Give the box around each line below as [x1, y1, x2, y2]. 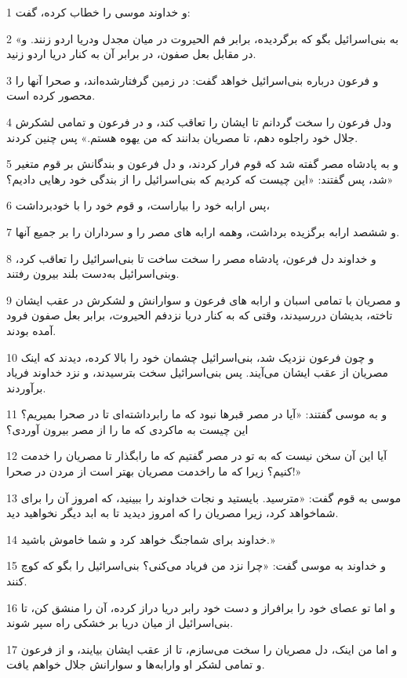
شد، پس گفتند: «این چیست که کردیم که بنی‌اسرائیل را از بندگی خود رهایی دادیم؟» [6, 170, 394, 187]
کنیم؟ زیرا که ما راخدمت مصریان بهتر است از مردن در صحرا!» [6, 463, 302, 479]
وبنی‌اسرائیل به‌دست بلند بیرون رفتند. [6, 265, 180, 282]
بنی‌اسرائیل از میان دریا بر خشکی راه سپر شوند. [6, 614, 234, 631]
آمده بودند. [6, 322, 56, 338]
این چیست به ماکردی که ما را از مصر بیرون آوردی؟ [6, 421, 249, 437]
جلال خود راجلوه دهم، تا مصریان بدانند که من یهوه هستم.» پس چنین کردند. [6, 129, 358, 145]
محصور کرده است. [6, 87, 96, 104]
